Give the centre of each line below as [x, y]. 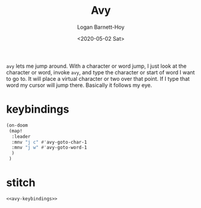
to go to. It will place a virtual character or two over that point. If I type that [98, 79]
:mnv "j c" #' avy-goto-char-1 [49, 142]
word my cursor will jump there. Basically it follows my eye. [79, 85]
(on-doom [17, 125]
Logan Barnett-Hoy [101, 27]
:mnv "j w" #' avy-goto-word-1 [49, 147]
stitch [21, 183]
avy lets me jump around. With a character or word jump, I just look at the [97, 66]
